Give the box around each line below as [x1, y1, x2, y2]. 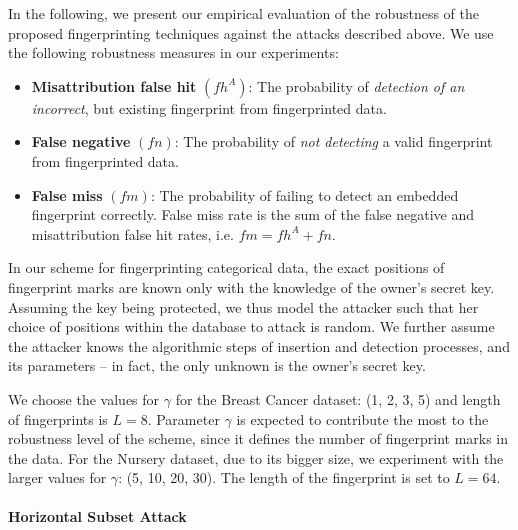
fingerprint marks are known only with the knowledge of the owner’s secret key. [8, 276, 495, 297]
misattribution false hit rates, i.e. [31, 223, 234, 244]
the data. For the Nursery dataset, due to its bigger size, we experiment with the [8, 447, 504, 468]
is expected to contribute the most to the [236, 408, 489, 429]
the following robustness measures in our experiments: [8, 42, 339, 63]
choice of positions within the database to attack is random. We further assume [8, 316, 495, 337]
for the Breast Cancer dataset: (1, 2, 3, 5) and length [175, 388, 501, 409]
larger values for [8, 467, 107, 488]
